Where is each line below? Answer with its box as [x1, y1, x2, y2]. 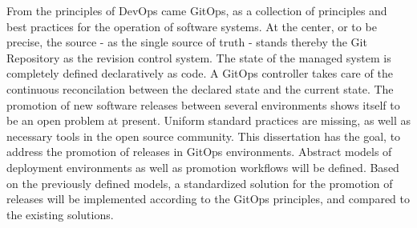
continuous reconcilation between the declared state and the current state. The [6, 80, 394, 97]
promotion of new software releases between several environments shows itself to [6, 96, 400, 113]
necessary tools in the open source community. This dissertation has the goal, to [6, 127, 401, 144]
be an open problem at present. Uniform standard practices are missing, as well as [6, 112, 411, 129]
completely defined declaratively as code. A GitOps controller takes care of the [6, 65, 393, 82]
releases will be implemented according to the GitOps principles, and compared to [6, 190, 410, 207]
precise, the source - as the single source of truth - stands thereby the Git [6, 34, 367, 50]
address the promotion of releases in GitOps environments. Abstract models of [6, 143, 392, 160]
